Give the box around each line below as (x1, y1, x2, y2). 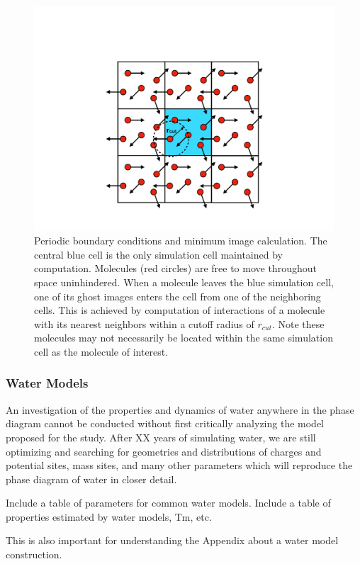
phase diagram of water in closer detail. (6, 471, 177, 486)
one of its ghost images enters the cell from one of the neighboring (34, 288, 321, 303)
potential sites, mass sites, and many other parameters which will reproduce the (6, 458, 353, 473)
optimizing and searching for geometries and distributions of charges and (6, 444, 322, 458)
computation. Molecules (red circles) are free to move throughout (34, 261, 317, 276)
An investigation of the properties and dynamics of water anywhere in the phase (6, 402, 354, 417)
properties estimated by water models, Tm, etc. (6, 509, 212, 524)
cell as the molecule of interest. (34, 344, 169, 359)
